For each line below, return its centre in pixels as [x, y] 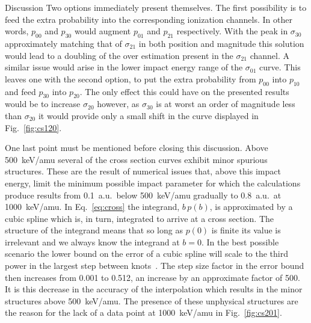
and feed [20, 91]
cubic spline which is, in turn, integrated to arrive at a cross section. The [140, 218]
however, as [118, 104]
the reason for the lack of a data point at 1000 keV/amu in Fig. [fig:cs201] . [143, 312]
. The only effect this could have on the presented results [184, 91]
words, [17, 31]
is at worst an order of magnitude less [226, 104]
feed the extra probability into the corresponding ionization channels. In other [149, 19]
